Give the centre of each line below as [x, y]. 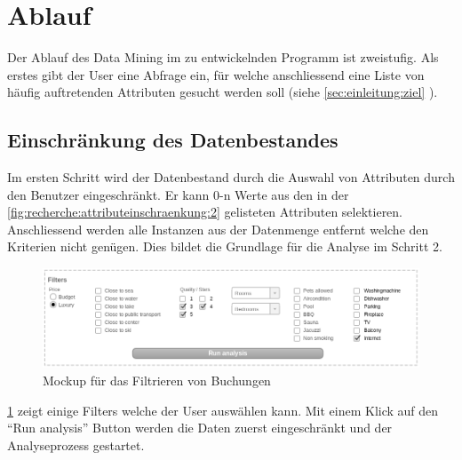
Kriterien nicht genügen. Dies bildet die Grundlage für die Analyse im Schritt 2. [225, 246]
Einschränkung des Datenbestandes [173, 140]
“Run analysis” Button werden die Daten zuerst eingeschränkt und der [200, 428]
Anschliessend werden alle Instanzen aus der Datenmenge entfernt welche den [218, 229]
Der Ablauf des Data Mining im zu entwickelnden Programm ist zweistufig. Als [223, 57]
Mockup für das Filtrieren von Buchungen [157, 380]
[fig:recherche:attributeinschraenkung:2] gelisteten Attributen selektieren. [205, 212]
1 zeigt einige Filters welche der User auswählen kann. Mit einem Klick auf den [223, 410]
